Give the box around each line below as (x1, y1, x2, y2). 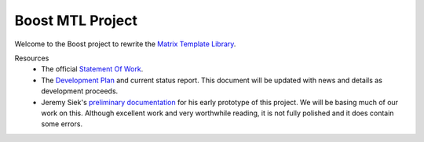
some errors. (41, 119, 82, 129)
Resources (14, 53, 49, 63)
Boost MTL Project (14, 12, 137, 29)
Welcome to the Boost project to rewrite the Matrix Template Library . (14, 39, 236, 49)
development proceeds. (41, 86, 119, 96)
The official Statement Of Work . (41, 64, 144, 74)
